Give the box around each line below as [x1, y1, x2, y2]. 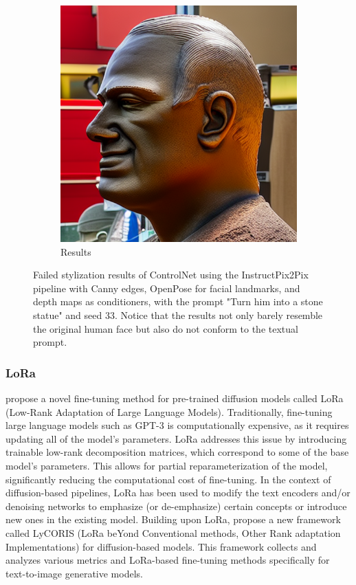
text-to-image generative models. [5, 566, 143, 580]
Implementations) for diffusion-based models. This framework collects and [5, 539, 317, 553]
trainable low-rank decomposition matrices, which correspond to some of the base [5, 445, 349, 459]
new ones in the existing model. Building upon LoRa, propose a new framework [5, 512, 341, 527]
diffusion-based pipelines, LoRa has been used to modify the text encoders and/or [5, 485, 351, 500]
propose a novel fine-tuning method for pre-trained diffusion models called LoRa [5, 390, 344, 405]
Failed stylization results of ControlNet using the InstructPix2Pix [33, 267, 309, 282]
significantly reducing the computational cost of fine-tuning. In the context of [5, 472, 331, 486]
